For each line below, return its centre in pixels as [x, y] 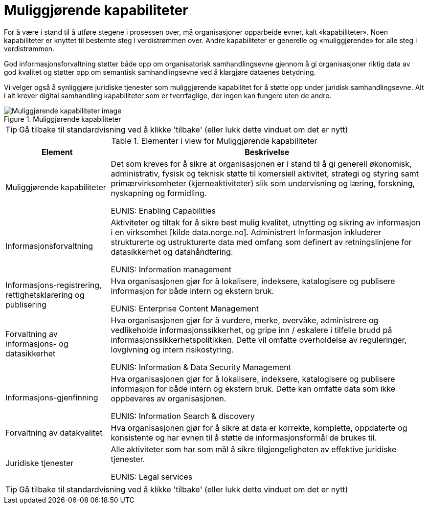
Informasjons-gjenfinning [52, 397]
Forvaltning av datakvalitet [54, 432]
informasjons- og [37, 343]
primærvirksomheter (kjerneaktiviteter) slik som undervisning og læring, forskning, [263, 183]
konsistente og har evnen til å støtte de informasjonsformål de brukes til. [244, 437]
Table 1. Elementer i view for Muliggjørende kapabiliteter [214, 141]
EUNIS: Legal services [152, 476]
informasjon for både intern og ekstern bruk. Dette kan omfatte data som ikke [253, 388]
